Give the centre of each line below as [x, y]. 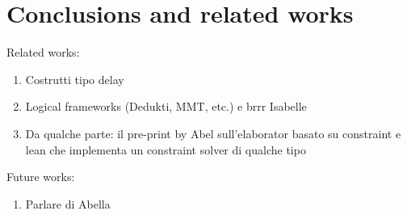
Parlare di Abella [68, 203]
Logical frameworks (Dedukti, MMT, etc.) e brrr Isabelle [166, 106]
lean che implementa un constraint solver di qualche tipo [166, 149]
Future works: [41, 177]
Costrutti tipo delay [75, 79]
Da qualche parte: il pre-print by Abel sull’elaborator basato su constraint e [213, 133]
